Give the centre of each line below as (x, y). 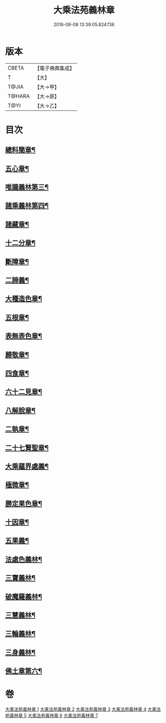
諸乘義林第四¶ (27, 206)
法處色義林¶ (24, 559)
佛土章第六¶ (24, 671)
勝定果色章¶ (24, 504)
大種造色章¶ (24, 299)
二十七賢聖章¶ (27, 447)
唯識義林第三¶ (27, 187)
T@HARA (19, 96)
